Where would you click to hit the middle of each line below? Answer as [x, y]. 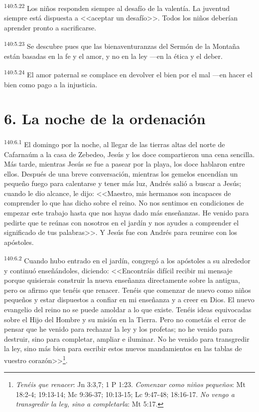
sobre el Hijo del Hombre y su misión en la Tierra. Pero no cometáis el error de [125, 319]
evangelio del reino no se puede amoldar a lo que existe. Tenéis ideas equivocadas [128, 309]
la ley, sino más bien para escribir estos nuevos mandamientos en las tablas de [123, 348]
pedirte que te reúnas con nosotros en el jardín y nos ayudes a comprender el [122, 222]
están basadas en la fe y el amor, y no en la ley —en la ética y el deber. [113, 56]
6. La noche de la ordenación [105, 118]
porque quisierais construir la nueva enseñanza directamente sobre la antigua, [122, 280]
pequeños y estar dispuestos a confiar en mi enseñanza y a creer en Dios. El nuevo [129, 300]
